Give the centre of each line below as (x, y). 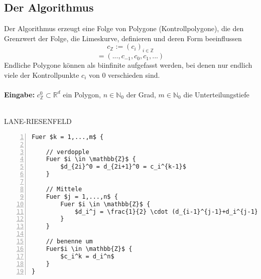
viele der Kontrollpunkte (42, 75)
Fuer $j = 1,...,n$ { (82, 196)
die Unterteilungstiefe (216, 94)
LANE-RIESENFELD (38, 121)
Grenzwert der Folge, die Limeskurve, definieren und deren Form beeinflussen (123, 38)
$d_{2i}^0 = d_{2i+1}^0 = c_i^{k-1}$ (123, 167)
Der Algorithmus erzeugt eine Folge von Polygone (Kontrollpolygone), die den (124, 28)
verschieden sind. (134, 75)
